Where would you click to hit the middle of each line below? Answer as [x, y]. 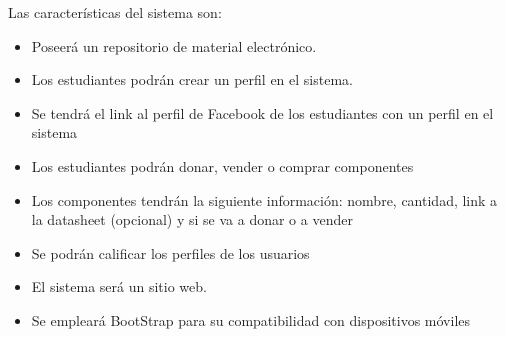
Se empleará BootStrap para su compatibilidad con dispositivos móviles [251, 319]
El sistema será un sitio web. [119, 286]
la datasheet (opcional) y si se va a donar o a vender [192, 219]
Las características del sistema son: [115, 12]
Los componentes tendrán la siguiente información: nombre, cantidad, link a [264, 199]
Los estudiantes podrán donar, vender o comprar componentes [222, 165]
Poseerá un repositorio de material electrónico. [174, 45]
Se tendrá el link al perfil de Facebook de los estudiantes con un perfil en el [262, 112]
